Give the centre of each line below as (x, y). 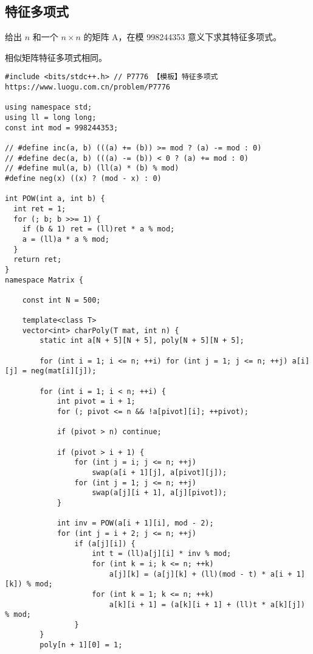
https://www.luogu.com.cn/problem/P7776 (88, 87)
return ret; (38, 260)
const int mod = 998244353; (62, 128)
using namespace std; (49, 107)
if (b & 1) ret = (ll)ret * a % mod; (98, 229)
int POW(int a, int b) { (55, 199)
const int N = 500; (61, 300)
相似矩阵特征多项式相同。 (56, 57)
